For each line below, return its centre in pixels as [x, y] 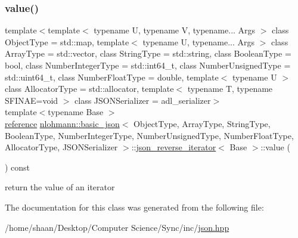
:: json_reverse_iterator [174, 147]
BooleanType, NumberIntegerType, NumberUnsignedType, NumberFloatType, [149, 135]
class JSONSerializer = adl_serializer [143, 100]
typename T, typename [230, 89]
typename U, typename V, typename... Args [175, 30]
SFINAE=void [32, 100]
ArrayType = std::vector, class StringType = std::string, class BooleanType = [148, 53]
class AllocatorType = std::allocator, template [89, 89]
